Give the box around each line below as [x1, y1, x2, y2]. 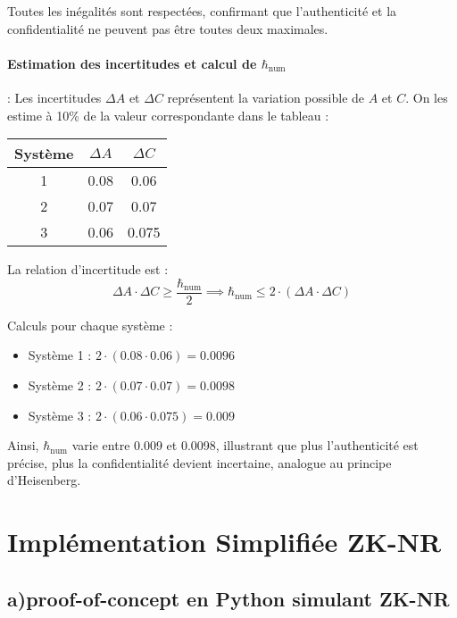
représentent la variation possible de [167, 88, 365, 106]
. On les [405, 88, 448, 106]
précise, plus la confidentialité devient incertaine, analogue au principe [7, 453, 392, 472]
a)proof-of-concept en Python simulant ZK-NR [7, 584, 450, 612]
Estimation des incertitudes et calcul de [7, 54, 257, 72]
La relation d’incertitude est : [7, 260, 169, 279]
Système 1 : [28, 346, 92, 364]
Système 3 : [28, 405, 92, 424]
